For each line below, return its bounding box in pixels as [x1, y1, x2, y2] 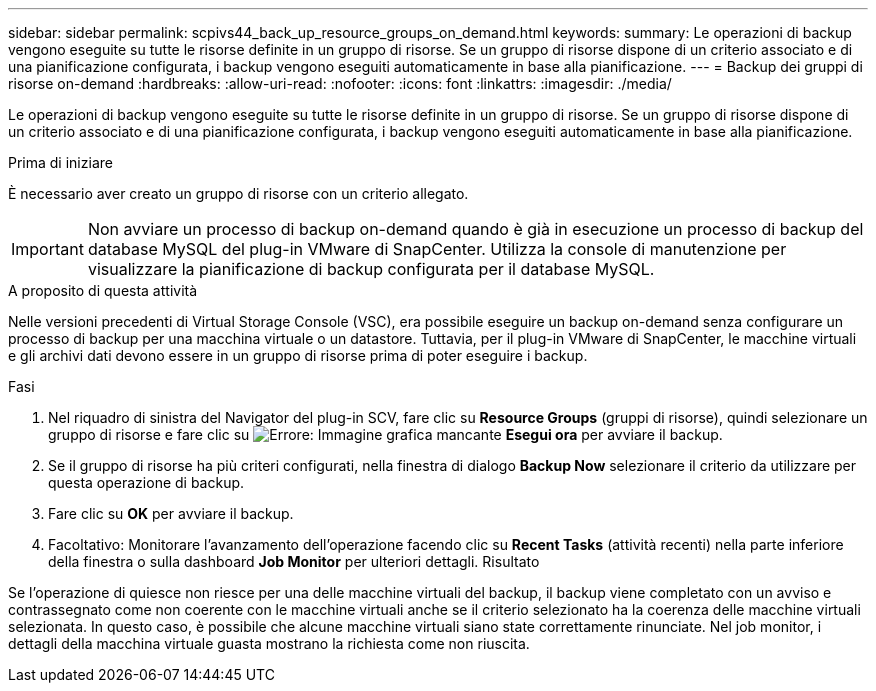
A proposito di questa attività [8, 282, 198, 299]
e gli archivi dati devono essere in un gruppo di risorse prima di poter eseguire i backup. [8, 347, 588, 364]
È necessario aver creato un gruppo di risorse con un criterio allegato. [8, 185, 469, 202]
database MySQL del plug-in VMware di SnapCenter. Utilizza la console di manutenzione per [87, 239, 787, 259]
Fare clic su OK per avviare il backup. [48, 505, 294, 522]
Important [11, 239, 84, 259]
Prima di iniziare [8, 154, 113, 171]
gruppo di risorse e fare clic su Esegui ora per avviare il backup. [48, 426, 723, 443]
